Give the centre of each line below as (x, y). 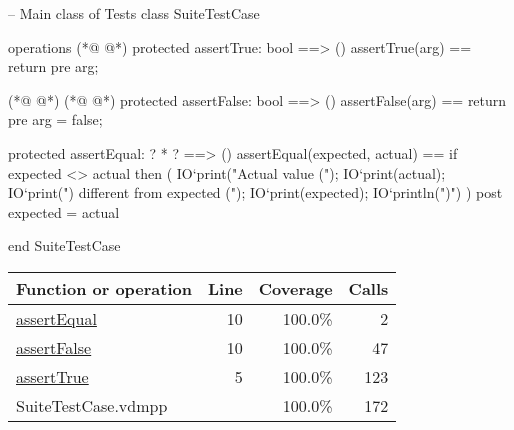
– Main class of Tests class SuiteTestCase (134, 13)
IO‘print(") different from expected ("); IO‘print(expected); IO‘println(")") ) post (255, 192)
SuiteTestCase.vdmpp (92, 405)
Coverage (295, 288)
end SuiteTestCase (64, 245)
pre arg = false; (55, 119)
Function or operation (104, 288)
